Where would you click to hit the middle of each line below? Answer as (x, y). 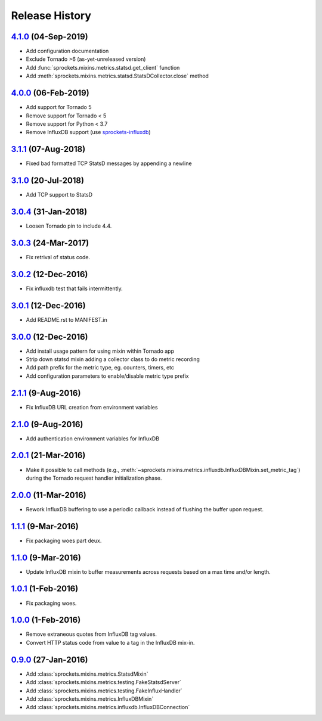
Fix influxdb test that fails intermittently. (75, 288)
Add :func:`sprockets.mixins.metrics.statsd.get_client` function (103, 67)
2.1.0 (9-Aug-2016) (47, 424)
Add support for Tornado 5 (59, 107)
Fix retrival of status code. (58, 257)
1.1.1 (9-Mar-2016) (45, 526)
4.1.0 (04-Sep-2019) (50, 37)
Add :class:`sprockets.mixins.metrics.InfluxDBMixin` (90, 699)
